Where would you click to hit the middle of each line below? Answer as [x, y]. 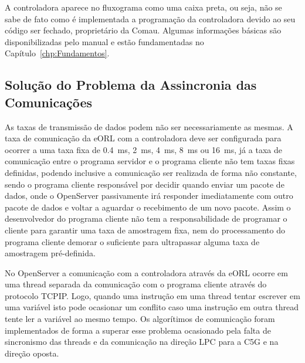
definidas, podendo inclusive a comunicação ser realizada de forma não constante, [151, 172]
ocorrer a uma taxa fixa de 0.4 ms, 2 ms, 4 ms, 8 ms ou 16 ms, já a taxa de [143, 149]
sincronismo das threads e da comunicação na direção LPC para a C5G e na [142, 342]
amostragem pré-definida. [50, 253]
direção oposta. [32, 353]
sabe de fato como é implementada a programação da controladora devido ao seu [150, 18]
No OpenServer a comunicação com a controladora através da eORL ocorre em [146, 272]
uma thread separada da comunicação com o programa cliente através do [136, 284]
